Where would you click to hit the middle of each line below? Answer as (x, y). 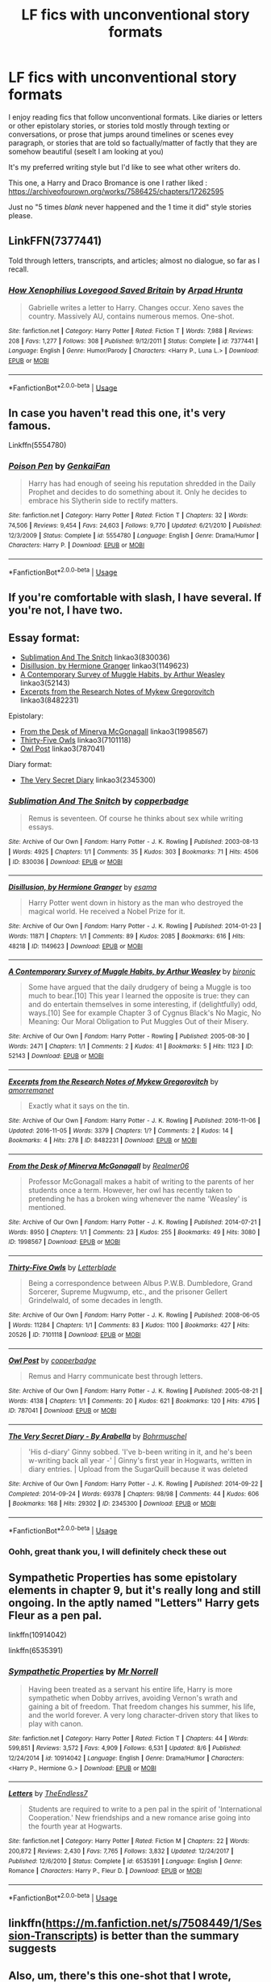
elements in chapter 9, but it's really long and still (135, 1590)
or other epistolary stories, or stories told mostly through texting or (119, 125)
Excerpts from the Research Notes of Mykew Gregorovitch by (114, 1082)
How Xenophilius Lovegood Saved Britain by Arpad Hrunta (126, 290)
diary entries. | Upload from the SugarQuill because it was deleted (138, 1469)
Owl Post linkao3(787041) (63, 749)
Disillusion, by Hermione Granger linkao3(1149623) (104, 665)
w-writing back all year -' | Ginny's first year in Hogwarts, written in (140, 1460)
